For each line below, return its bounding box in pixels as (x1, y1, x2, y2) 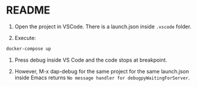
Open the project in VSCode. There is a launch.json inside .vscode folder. (14, 23, 192, 30)
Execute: (14, 34, 36, 41)
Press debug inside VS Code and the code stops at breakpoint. (14, 56, 168, 63)
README (6, 4, 51, 17)
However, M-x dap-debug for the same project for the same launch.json (14, 68, 189, 75)
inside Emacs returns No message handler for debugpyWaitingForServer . (14, 74, 190, 81)
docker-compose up (6, 45, 51, 52)
